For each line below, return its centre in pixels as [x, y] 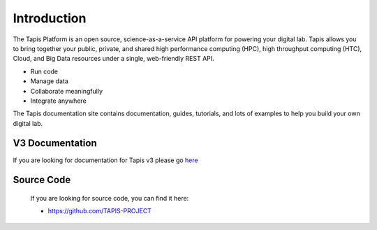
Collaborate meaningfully [67, 91]
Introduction [50, 18]
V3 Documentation [55, 143]
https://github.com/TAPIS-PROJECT [99, 211]
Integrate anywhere [58, 101]
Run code [44, 71]
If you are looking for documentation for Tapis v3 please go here [105, 160]
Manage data [50, 81]
